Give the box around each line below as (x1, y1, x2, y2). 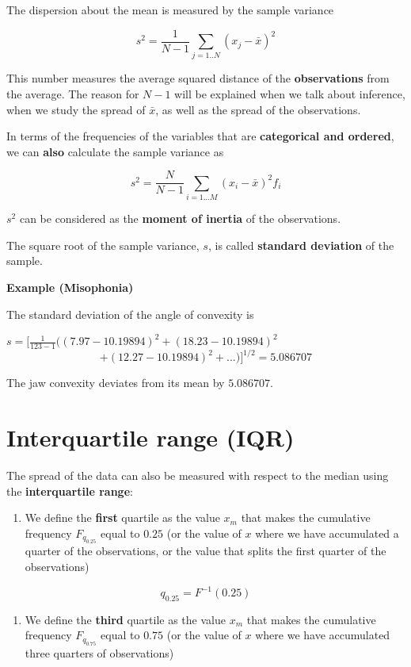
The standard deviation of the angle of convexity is (6, 305, 254, 322)
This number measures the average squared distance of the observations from (6, 70, 390, 86)
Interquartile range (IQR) (6, 421, 295, 454)
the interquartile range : (6, 482, 133, 499)
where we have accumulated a (255, 524, 399, 541)
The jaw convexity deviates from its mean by (6, 374, 225, 391)
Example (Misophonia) (6, 278, 134, 295)
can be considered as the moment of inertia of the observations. (19, 210, 341, 227)
